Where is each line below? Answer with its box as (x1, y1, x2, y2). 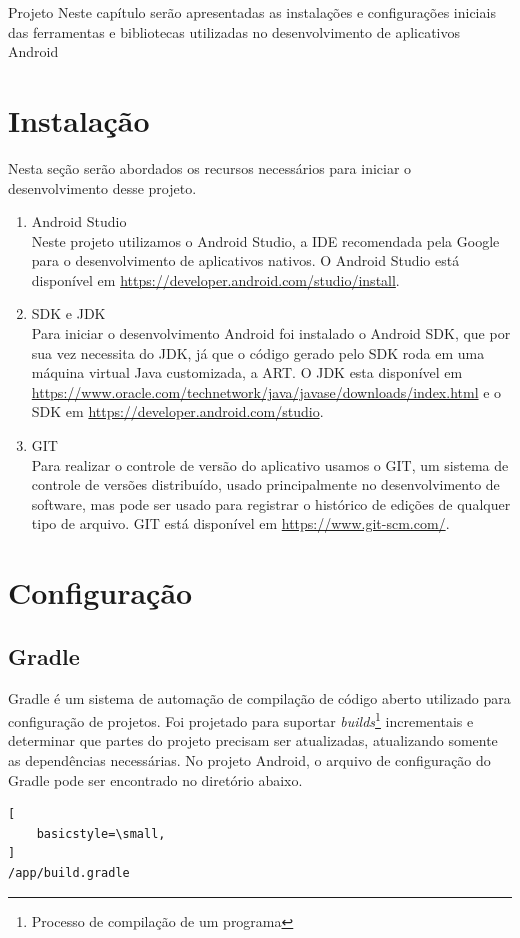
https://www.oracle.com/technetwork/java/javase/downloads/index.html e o (31, 381, 502, 402)
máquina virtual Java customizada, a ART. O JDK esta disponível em (31, 362, 463, 383)
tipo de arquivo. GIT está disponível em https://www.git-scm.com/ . (31, 513, 450, 534)
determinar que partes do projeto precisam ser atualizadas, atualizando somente (8, 730, 498, 751)
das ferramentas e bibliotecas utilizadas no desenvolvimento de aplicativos (8, 21, 461, 42)
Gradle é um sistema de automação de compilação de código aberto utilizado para (8, 687, 511, 708)
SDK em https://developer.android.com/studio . (31, 401, 324, 422)
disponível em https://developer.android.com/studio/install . (31, 269, 400, 290)
